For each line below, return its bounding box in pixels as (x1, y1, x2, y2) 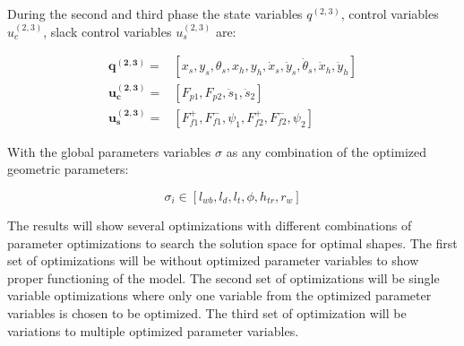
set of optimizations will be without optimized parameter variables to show (7, 251, 419, 270)
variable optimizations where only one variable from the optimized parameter (7, 286, 432, 305)
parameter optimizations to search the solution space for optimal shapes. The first (7, 233, 458, 252)
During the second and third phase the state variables (7, 4, 303, 22)
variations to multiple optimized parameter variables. (7, 321, 299, 340)
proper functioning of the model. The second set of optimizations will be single (7, 268, 440, 287)
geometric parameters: (7, 160, 129, 178)
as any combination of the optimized (226, 142, 427, 160)
